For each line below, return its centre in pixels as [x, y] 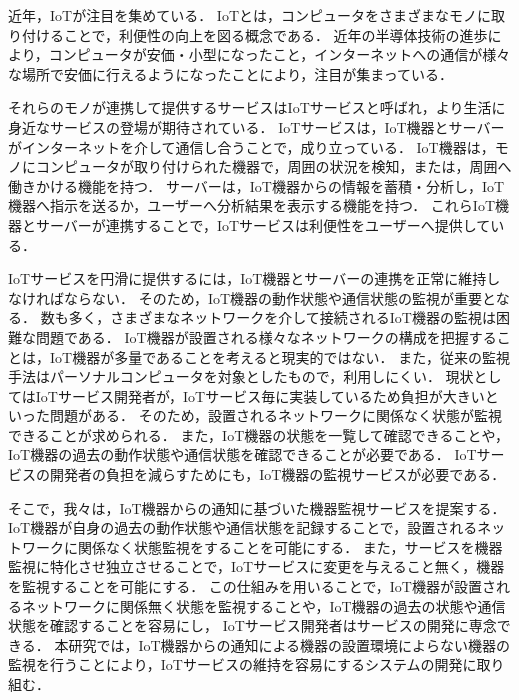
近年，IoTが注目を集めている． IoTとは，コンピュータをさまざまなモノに [249, 15]
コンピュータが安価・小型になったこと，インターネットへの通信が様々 [279, 54]
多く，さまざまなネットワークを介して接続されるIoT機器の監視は [282, 317]
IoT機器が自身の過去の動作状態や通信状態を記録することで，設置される [243, 527]
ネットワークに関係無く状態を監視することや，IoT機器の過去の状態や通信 [263, 605]
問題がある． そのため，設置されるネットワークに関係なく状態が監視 [275, 415]
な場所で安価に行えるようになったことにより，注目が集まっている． [231, 73]
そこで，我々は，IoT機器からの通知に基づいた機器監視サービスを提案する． [257, 507]
